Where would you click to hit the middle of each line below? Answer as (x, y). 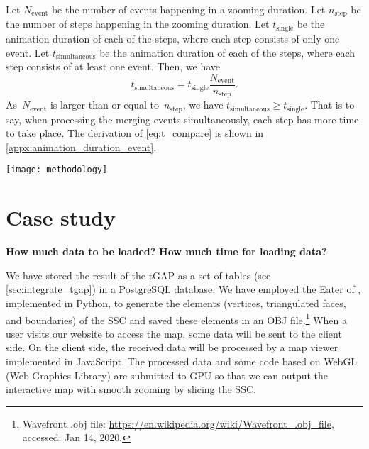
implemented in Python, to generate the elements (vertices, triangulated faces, (176, 303)
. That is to (330, 105)
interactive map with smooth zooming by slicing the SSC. (131, 389)
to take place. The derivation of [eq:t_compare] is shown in (135, 133)
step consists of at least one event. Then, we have (113, 66)
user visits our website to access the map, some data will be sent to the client (174, 333)
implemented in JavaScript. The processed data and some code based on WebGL (182, 361)
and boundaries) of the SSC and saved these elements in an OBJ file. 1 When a (177, 318)
